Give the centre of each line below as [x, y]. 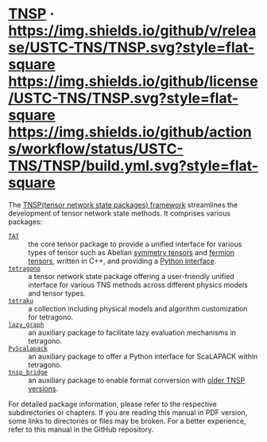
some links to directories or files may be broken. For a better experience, [127, 421]
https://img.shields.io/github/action [130, 132]
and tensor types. [57, 293]
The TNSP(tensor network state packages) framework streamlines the [123, 204]
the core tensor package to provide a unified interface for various [135, 244]
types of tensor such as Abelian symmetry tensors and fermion [131, 252]
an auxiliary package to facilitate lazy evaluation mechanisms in [132, 332]
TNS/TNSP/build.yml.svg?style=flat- [133, 166]
